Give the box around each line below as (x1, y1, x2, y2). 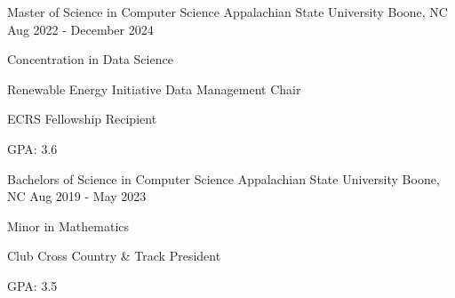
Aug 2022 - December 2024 (7, 20, 154, 38)
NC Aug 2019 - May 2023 (7, 187, 147, 205)
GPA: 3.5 (7, 276, 58, 294)
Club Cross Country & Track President (7, 246, 221, 265)
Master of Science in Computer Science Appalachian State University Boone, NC (7, 3, 448, 20)
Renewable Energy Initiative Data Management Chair (7, 79, 301, 98)
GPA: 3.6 (7, 139, 58, 157)
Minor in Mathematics (7, 216, 130, 235)
